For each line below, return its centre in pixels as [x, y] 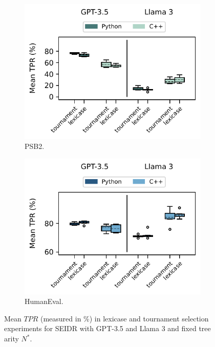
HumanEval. [44, 301]
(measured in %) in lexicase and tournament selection [124, 318]
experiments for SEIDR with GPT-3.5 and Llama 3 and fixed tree [107, 328]
